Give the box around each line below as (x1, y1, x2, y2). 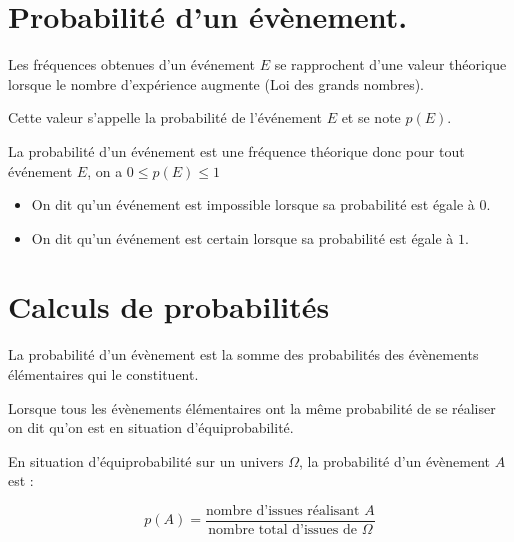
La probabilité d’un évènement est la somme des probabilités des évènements (8, 344, 479, 365)
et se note (341, 107, 401, 128)
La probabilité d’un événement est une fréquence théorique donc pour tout (8, 140, 465, 161)
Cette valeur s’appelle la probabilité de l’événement (8, 107, 322, 128)
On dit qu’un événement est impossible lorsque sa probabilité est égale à (31, 194, 475, 215)
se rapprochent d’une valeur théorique (274, 54, 507, 75)
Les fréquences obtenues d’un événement (8, 54, 255, 75)
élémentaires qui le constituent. (8, 364, 199, 384)
